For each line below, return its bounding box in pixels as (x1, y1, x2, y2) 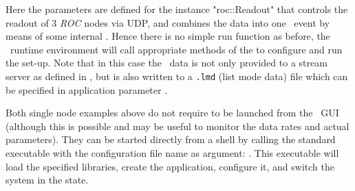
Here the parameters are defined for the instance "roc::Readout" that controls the (6, 2, 348, 16)
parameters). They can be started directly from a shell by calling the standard (6, 132, 336, 147)
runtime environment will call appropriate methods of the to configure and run (10, 42, 343, 56)
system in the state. (6, 173, 89, 187)
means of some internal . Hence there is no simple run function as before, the (6, 29, 330, 43)
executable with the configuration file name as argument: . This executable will (6, 146, 339, 160)
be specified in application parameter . (6, 82, 168, 97)
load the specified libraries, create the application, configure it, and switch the (6, 159, 334, 173)
